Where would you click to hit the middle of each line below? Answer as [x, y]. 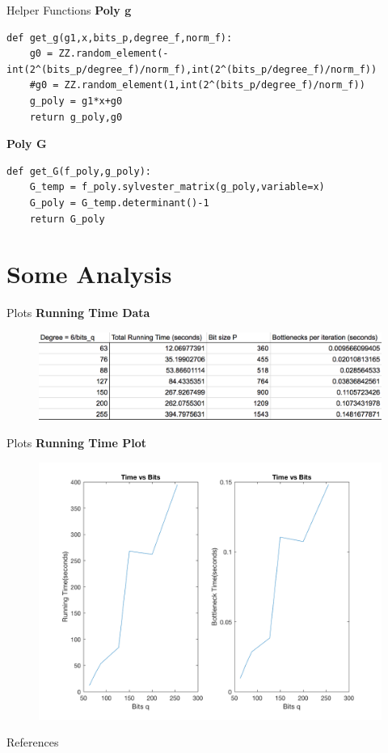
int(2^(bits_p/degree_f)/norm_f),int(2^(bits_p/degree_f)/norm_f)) [192, 69]
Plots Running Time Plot [76, 442]
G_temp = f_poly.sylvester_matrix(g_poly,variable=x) [177, 187]
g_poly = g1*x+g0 [76, 101]
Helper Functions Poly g [69, 10]
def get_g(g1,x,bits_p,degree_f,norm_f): [120, 38]
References [33, 742]
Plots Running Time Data [78, 313]
